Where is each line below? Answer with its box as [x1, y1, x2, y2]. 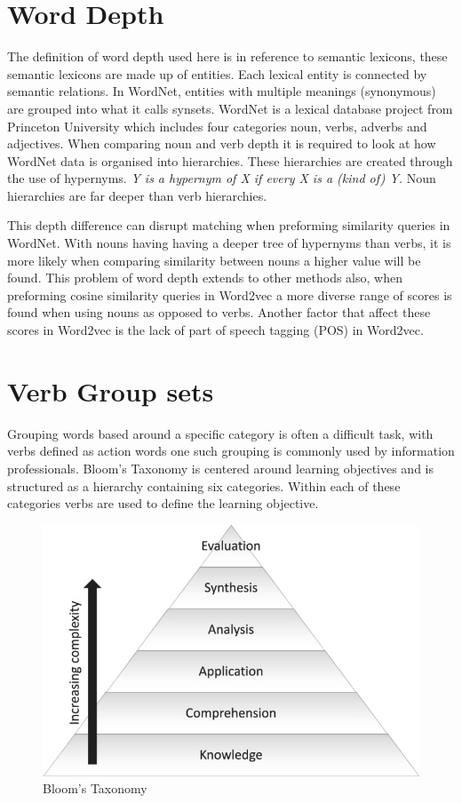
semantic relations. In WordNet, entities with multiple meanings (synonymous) [7, 82, 436, 100]
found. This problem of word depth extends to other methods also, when [7, 268, 402, 287]
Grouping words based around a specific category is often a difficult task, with [7, 424, 434, 442]
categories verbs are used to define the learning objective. [7, 494, 319, 513]
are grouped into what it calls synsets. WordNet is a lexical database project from [7, 99, 453, 117]
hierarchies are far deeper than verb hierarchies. [7, 186, 267, 204]
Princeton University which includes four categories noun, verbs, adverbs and [7, 116, 427, 135]
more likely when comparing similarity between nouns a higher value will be [7, 250, 421, 269]
